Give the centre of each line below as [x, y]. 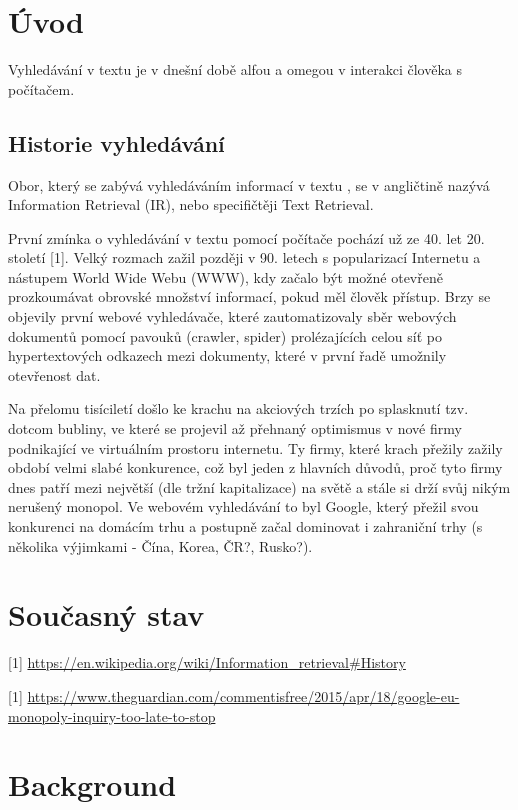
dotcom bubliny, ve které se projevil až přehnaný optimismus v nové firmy [235, 428]
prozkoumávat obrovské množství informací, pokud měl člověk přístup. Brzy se [249, 296]
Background [92, 784]
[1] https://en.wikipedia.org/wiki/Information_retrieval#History [207, 662]
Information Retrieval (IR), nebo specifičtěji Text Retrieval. [191, 204]
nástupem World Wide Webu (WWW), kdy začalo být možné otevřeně [225, 276]
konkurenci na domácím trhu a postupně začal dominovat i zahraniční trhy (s [245, 526]
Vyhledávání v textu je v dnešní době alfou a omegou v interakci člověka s [235, 69]
